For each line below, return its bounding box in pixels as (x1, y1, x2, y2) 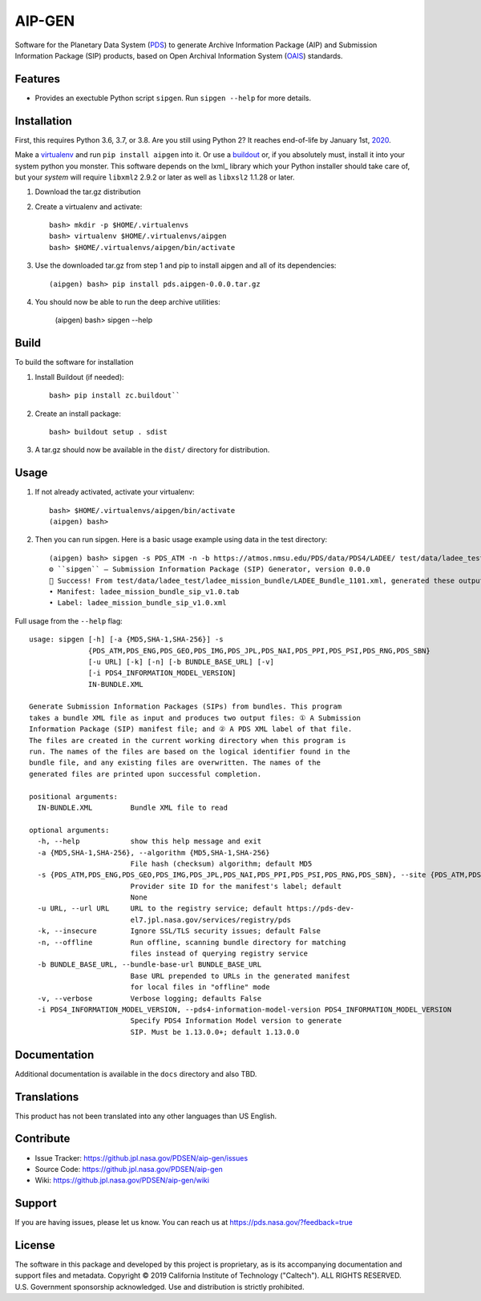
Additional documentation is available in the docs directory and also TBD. (14, 1069, 257, 1078)
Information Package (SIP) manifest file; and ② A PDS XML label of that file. (29, 725, 353, 733)
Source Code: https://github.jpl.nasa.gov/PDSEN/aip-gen (34, 1164, 224, 1174)
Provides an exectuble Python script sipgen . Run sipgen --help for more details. (34, 93, 312, 103)
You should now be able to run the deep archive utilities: (34, 297, 220, 307)
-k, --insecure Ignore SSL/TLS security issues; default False (37, 927, 321, 935)
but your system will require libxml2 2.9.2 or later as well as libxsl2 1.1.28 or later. (14, 172, 295, 182)
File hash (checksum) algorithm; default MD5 (130, 859, 313, 868)
